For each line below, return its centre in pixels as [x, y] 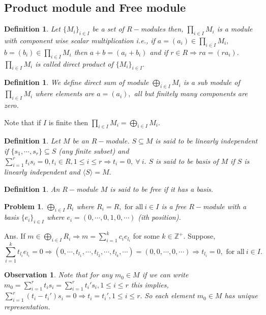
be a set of [108, 29]
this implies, [150, 284]
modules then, [162, 29]
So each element [170, 295]
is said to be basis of [187, 161]
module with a [225, 206]
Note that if [23, 122]
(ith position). [159, 217]
